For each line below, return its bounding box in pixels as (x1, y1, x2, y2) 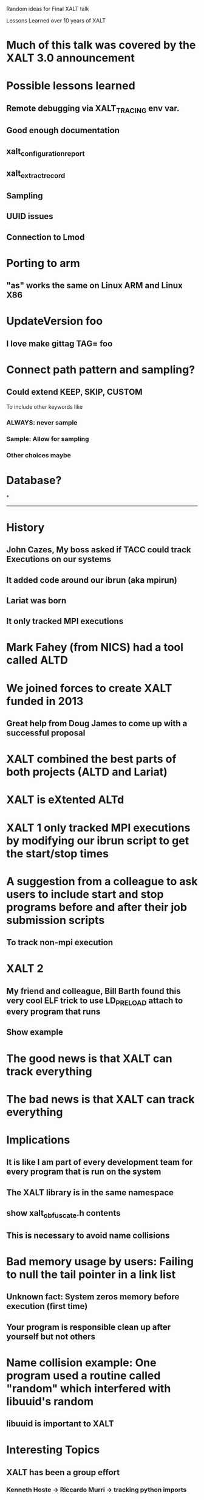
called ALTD (6, 653, 69, 667)
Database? (6, 473, 62, 487)
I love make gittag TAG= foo (6, 338, 113, 349)
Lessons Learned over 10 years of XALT (6, 17, 106, 24)
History (6, 520, 45, 534)
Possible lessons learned (6, 79, 135, 93)
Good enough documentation (6, 125, 120, 136)
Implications (6, 1133, 70, 1147)
